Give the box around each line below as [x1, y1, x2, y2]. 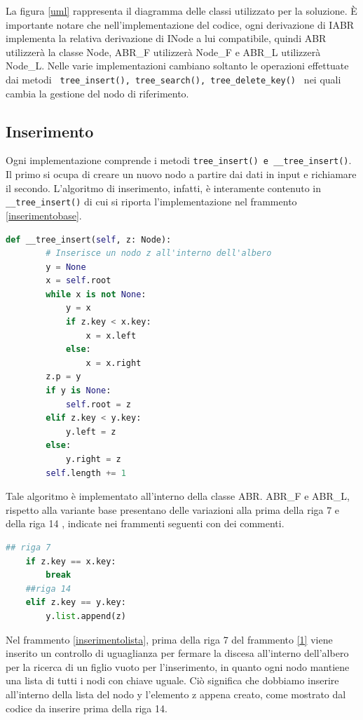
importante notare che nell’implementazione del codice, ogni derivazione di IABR [6, 17, 355, 32]
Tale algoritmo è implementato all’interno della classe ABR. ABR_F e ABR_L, [6, 489, 350, 503]
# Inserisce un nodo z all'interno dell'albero [46, 248, 272, 259]
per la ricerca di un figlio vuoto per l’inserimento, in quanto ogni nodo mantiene [6, 659, 350, 674]
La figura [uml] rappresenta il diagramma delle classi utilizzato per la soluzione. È [6, 4, 357, 18]
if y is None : [46, 386, 111, 396]
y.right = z [65, 454, 121, 465]
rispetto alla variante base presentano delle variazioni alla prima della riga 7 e [6, 502, 340, 517]
